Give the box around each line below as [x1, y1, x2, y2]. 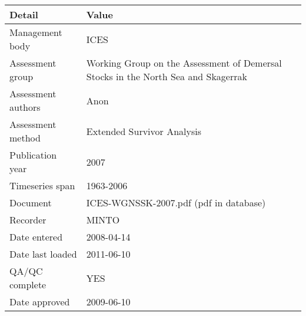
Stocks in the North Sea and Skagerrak [86, 70, 247, 83]
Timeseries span [9, 179, 75, 192]
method [9, 131, 41, 144]
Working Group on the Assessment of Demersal [86, 56, 282, 70]
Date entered [9, 230, 63, 243]
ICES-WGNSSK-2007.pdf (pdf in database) [86, 196, 266, 209]
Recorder [9, 213, 46, 226]
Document [9, 196, 52, 209]
